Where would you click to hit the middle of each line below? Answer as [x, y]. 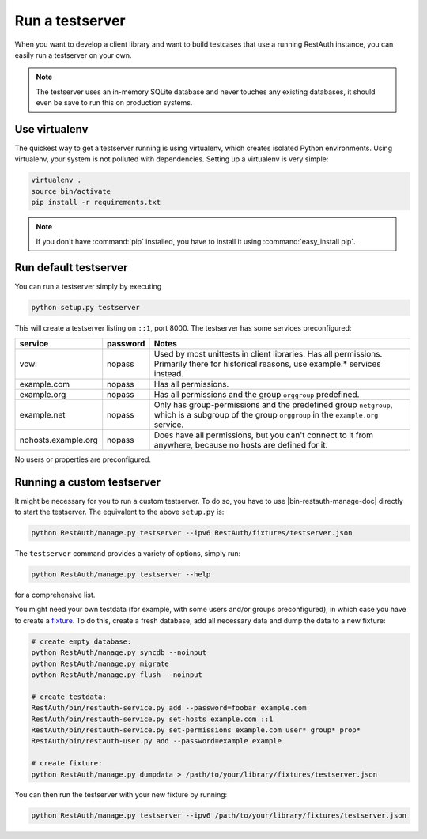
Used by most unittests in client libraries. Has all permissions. [268, 353]
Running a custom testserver [88, 482]
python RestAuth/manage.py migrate [100, 663]
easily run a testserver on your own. [73, 55]
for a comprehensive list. [55, 595]
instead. [169, 373]
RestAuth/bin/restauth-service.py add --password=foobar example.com [169, 708]
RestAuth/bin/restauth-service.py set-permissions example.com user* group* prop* [196, 730]
